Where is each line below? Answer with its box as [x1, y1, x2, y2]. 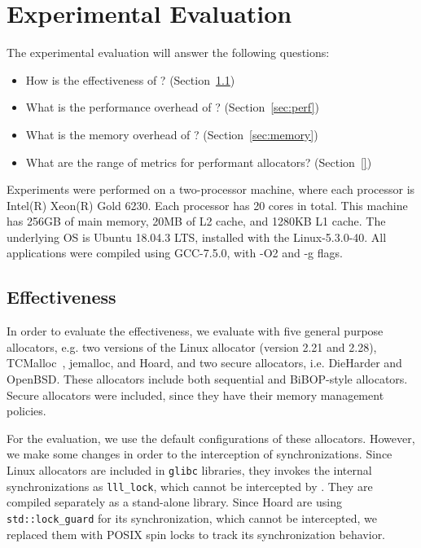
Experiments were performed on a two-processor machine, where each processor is [7, 181, 415, 198]
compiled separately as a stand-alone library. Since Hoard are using [7, 493, 342, 511]
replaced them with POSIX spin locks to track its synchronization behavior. [7, 525, 386, 542]
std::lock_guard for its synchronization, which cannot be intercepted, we [7, 509, 377, 526]
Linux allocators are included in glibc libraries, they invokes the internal [7, 462, 372, 479]
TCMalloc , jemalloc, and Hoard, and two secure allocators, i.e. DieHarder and [7, 354, 402, 371]
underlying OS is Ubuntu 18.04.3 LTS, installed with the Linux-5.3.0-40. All [7, 228, 387, 245]
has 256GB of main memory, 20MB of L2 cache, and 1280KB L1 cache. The [7, 213, 386, 230]
